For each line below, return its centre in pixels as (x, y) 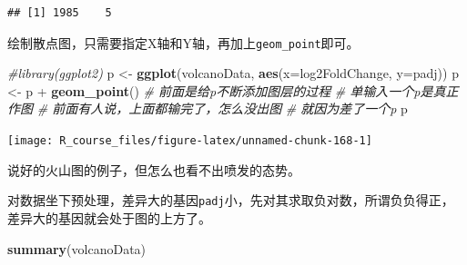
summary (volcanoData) (77, 248)
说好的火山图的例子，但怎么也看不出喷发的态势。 (154, 169)
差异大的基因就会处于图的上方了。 (109, 217)
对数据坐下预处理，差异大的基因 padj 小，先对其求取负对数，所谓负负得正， (231, 200)
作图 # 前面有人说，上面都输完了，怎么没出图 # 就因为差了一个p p (208, 108)
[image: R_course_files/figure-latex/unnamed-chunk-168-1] (190, 141)
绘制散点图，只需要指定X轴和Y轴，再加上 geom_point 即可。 (183, 42)
